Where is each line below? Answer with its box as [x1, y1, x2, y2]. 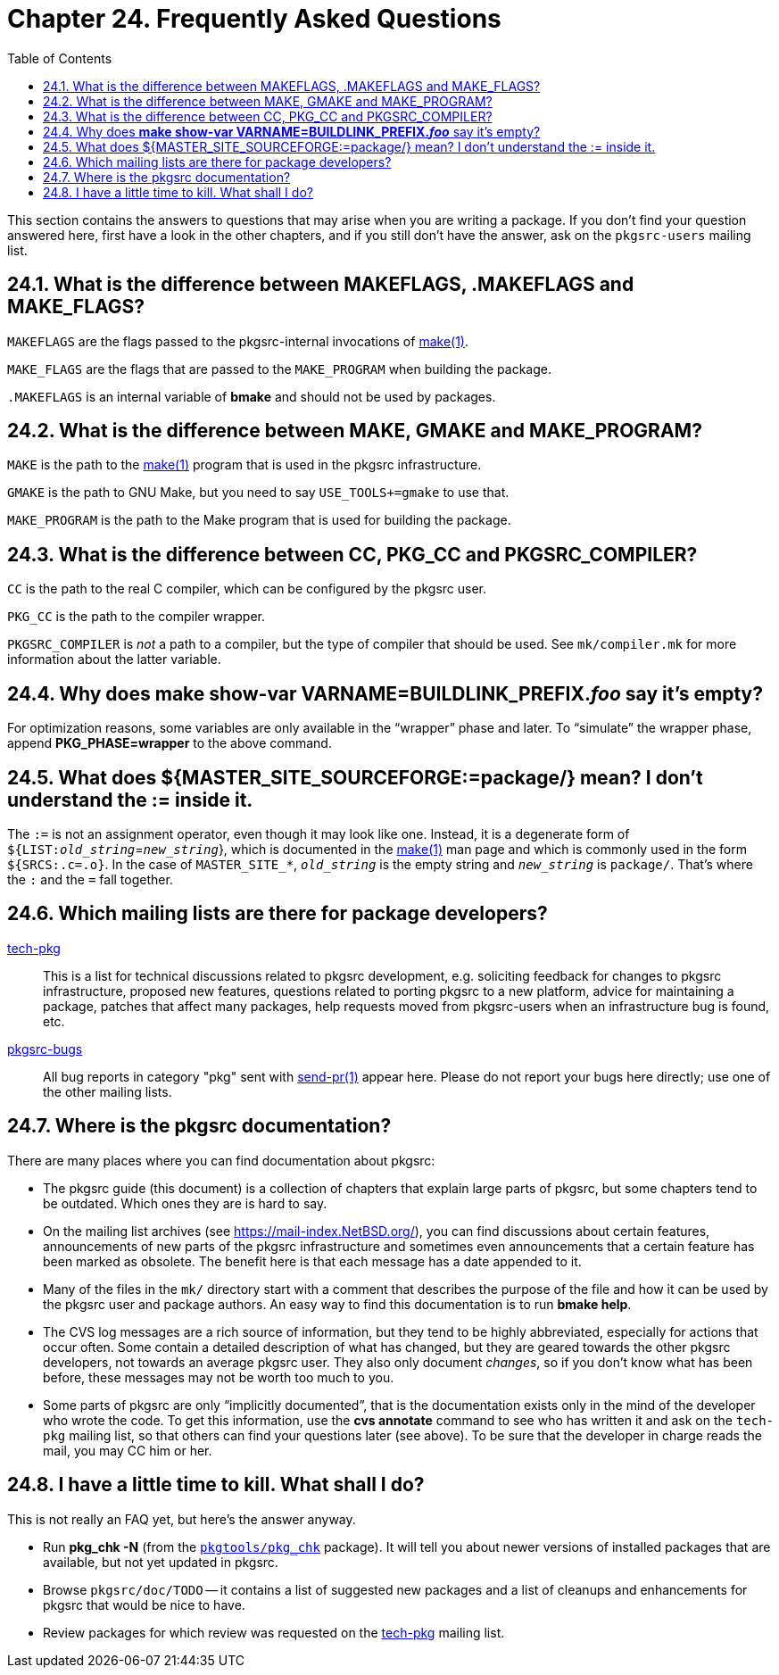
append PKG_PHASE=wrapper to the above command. [7, 735, 332, 751]
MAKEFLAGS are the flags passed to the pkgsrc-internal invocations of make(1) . [7, 333, 469, 349]
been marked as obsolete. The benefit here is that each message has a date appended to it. [43, 1253, 582, 1269]
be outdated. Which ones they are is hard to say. [43, 1195, 327, 1211]
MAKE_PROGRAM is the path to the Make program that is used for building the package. [7, 512, 511, 528]
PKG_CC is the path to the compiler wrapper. [7, 609, 265, 625]
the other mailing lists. [43, 1083, 172, 1099]
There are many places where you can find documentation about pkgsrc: [7, 1152, 435, 1168]
